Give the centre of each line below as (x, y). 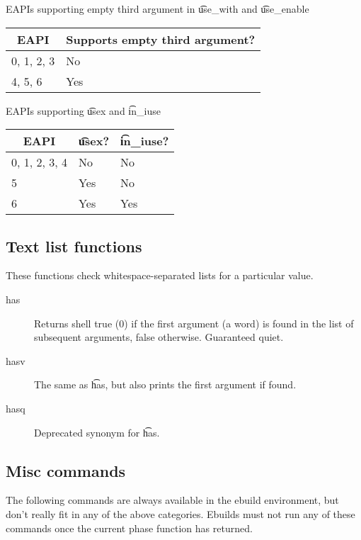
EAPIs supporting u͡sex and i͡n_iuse (83, 110)
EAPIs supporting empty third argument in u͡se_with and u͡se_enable (157, 9)
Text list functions (74, 246)
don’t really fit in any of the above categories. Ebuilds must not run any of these (180, 513)
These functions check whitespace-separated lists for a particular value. (160, 275)
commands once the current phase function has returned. (129, 528)
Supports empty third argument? (161, 39)
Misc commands (66, 470)
